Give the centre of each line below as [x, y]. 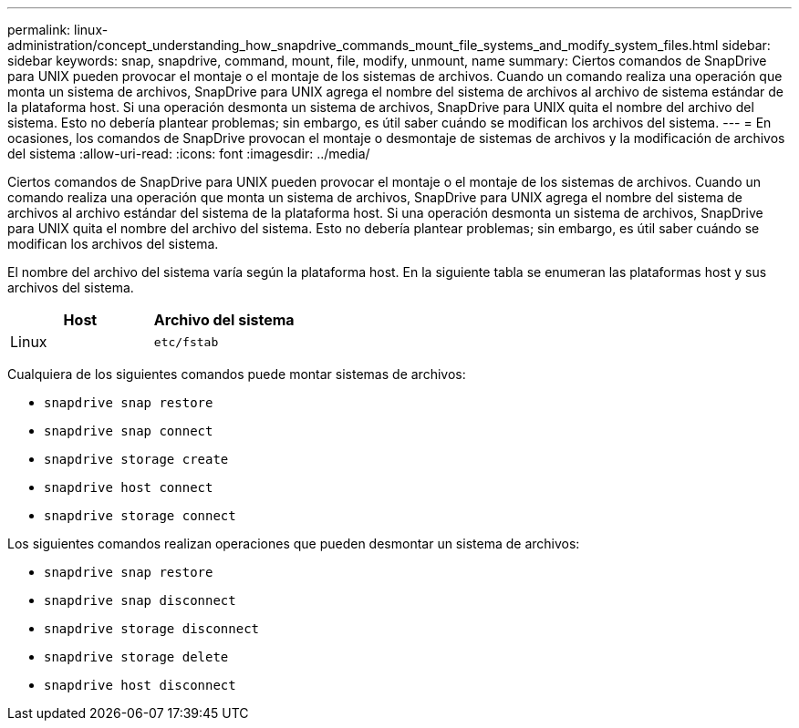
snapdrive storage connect [140, 516]
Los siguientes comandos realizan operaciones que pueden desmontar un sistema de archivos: [294, 543]
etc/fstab [186, 342]
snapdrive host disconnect [140, 685]
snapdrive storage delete [136, 657]
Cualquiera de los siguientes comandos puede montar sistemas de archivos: [237, 374]
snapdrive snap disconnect [140, 600]
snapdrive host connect [129, 487]
